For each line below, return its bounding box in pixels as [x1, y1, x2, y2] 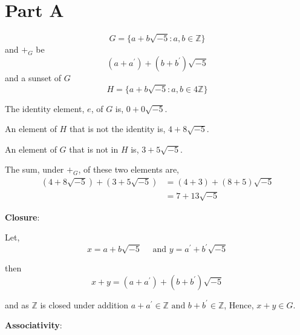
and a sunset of [5, 71, 62, 84]
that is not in [69, 142, 119, 155]
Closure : [5, 210, 40, 223]
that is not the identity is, [69, 122, 166, 135]
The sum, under [5, 163, 64, 176]
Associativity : [5, 319, 62, 331]
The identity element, [5, 102, 85, 114]
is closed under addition [40, 298, 129, 311]
